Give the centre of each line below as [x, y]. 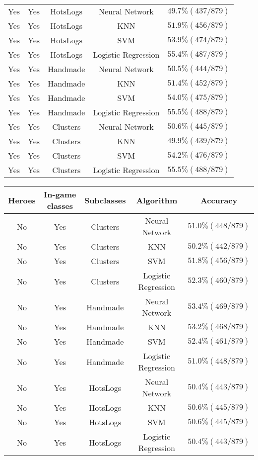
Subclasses [105, 200]
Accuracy [219, 200]
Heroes [22, 200]
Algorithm [157, 200]
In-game [60, 194]
